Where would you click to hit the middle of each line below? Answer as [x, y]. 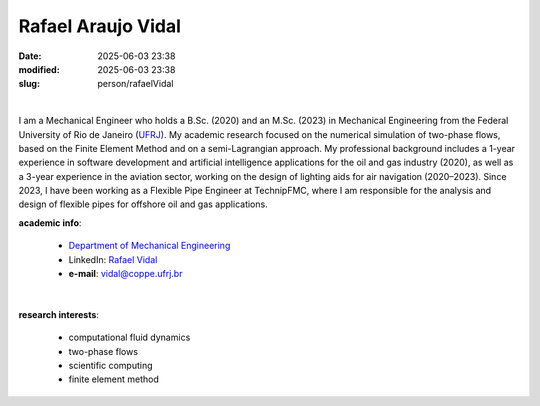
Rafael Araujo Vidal [100, 26]
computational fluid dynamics [129, 337]
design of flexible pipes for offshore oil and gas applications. [143, 204]
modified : [39, 69]
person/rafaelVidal [135, 84]
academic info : [50, 222]
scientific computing [111, 365]
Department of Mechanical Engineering [149, 246]
